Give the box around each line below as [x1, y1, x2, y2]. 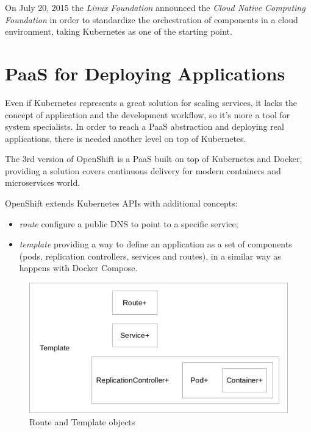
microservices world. [5, 176, 80, 189]
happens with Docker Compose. [19, 261, 138, 274]
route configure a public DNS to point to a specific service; [19, 217, 238, 230]
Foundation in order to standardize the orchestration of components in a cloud [5, 13, 298, 26]
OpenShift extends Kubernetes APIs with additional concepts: [5, 197, 238, 210]
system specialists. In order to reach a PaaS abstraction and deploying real [5, 120, 284, 133]
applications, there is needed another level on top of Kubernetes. [5, 132, 246, 144]
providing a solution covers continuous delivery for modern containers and [5, 164, 281, 177]
